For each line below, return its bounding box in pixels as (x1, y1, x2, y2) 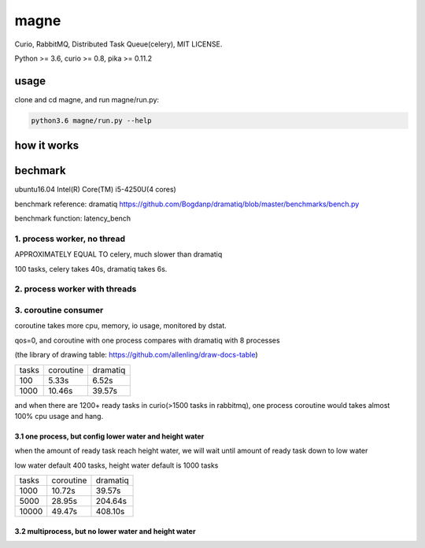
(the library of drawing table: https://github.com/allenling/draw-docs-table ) (14, 350, 258, 360)
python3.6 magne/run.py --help (31, 116, 153, 125)
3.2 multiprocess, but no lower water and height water (14, 526, 196, 535)
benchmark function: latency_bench (14, 213, 131, 224)
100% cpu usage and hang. (14, 411, 104, 420)
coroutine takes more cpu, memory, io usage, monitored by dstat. (14, 321, 227, 331)
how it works (14, 139, 79, 153)
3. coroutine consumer (14, 304, 104, 315)
